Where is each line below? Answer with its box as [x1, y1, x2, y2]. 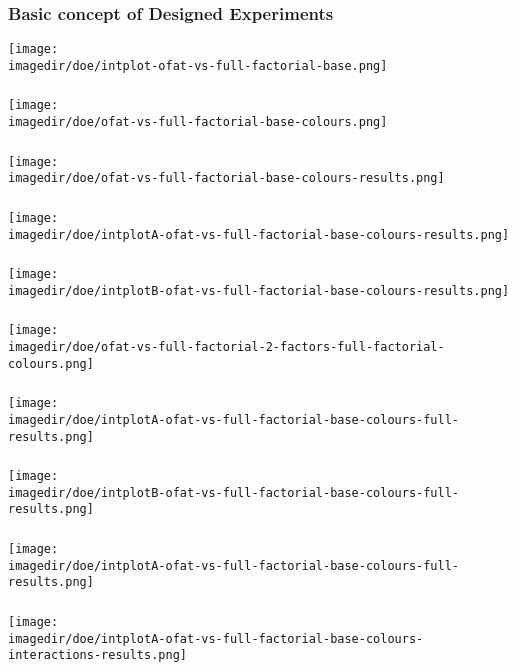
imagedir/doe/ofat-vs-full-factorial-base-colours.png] [8, 115, 388, 130]
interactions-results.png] [8, 648, 187, 663]
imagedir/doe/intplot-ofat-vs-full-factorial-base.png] [8, 58, 388, 73]
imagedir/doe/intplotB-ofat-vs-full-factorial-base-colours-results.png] [8, 283, 510, 298]
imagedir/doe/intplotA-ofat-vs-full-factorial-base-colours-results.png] [8, 227, 510, 242]
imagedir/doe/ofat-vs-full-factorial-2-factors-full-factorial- [8, 340, 445, 355]
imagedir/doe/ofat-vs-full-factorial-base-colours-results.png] [8, 171, 445, 186]
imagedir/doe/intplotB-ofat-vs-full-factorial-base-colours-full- [8, 485, 460, 500]
